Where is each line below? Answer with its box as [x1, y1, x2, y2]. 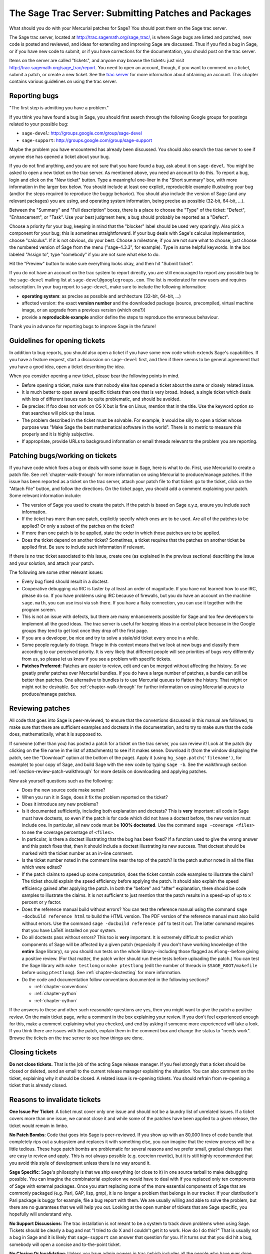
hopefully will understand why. [9, 1211, 72, 1217]
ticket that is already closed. [9, 1082, 67, 1088]
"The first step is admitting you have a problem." [9, 105, 109, 111]
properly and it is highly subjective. [21, 431, 94, 437]
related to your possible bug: [9, 121, 68, 127]
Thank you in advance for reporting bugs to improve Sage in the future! [9, 324, 156, 330]
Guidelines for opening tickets [9, 336, 105, 345]
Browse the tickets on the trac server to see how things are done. [9, 1035, 144, 1041]
